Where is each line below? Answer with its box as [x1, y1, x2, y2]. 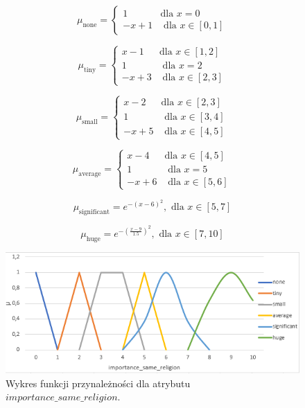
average [78, 170, 101, 177]
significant [79, 209, 110, 216]
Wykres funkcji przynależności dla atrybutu [6, 375, 191, 390]
